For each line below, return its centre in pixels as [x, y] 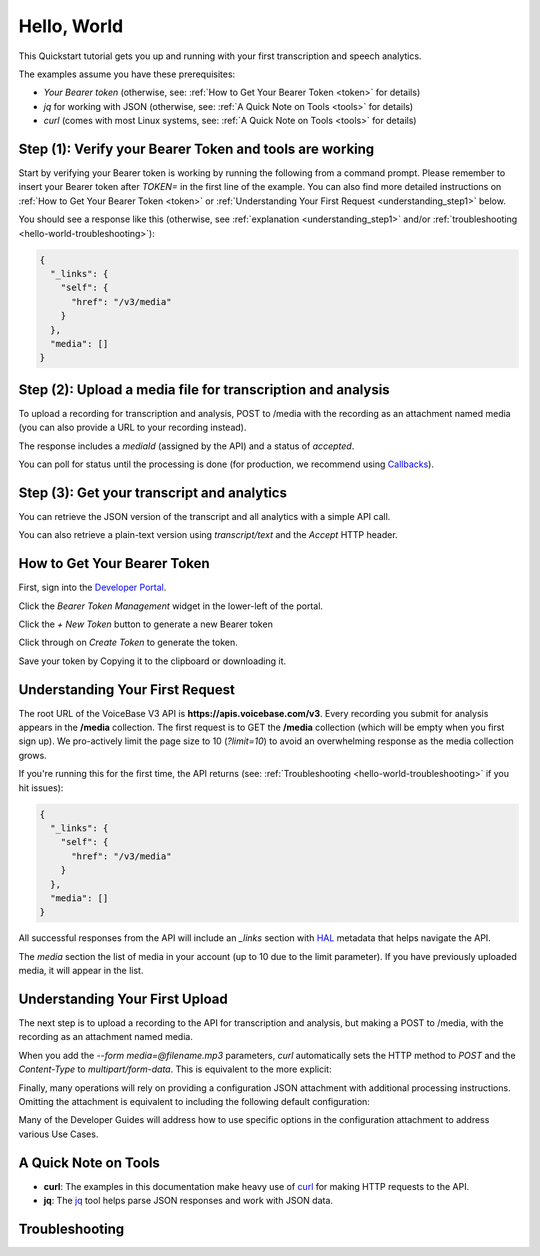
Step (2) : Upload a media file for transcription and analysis [204, 389]
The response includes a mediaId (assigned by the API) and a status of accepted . [186, 446]
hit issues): [41, 787]
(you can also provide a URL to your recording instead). [132, 427]
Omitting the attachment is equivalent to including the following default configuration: [194, 1101]
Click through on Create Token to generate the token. [128, 642]
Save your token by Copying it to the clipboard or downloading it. [152, 661]
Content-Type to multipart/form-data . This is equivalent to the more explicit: [175, 1069]
